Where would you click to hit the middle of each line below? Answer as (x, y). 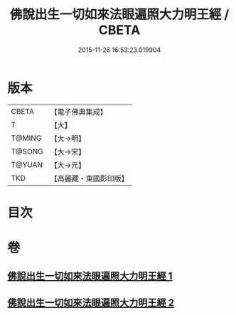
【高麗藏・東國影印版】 (90, 178)
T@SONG (27, 151)
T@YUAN (27, 164)
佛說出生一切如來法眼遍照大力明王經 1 (90, 276)
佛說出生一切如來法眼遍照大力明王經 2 (91, 303)
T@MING (26, 138)
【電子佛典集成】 (79, 112)
